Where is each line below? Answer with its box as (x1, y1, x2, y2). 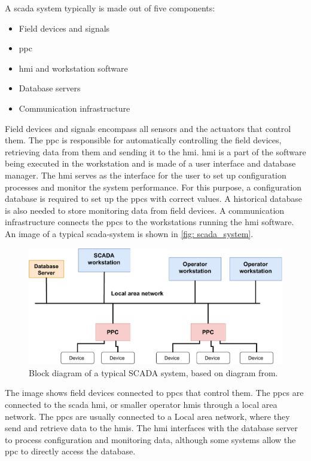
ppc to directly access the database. (5, 445, 136, 457)
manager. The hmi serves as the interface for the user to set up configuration (5, 168, 286, 181)
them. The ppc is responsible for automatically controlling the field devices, (5, 134, 282, 146)
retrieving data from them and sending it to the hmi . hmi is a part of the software (5, 145, 306, 158)
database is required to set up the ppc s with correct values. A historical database (5, 192, 302, 205)
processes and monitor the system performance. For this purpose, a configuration (5, 180, 302, 193)
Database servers (19, 82, 81, 94)
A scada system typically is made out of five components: (5, 2, 215, 14)
